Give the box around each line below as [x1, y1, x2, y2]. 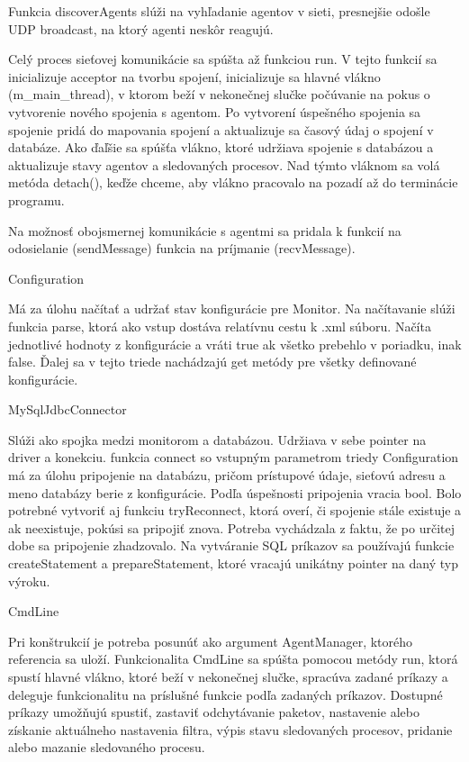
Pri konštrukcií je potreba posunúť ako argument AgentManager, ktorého [8, 631, 413, 650]
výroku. [8, 571, 50, 590]
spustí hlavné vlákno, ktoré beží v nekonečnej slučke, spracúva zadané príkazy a [8, 667, 448, 685]
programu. [8, 190, 65, 209]
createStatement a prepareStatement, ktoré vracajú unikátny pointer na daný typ [8, 554, 458, 573]
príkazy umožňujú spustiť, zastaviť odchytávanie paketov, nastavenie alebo [8, 703, 419, 721]
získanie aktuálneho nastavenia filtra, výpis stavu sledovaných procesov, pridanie [8, 720, 453, 739]
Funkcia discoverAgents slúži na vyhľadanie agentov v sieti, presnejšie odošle [8, 2, 430, 20]
